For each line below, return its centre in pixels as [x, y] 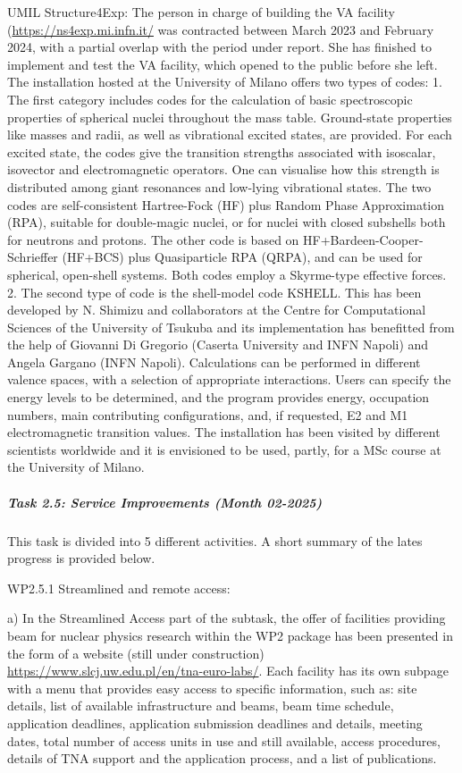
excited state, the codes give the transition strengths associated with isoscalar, [222, 151]
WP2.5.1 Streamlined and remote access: [119, 588]
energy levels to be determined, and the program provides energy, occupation [218, 397]
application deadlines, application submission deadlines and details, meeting [215, 723]
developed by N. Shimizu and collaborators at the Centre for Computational [217, 310]
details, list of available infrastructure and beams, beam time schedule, [201, 706]
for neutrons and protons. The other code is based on [153, 239]
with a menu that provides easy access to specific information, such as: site [212, 688]
